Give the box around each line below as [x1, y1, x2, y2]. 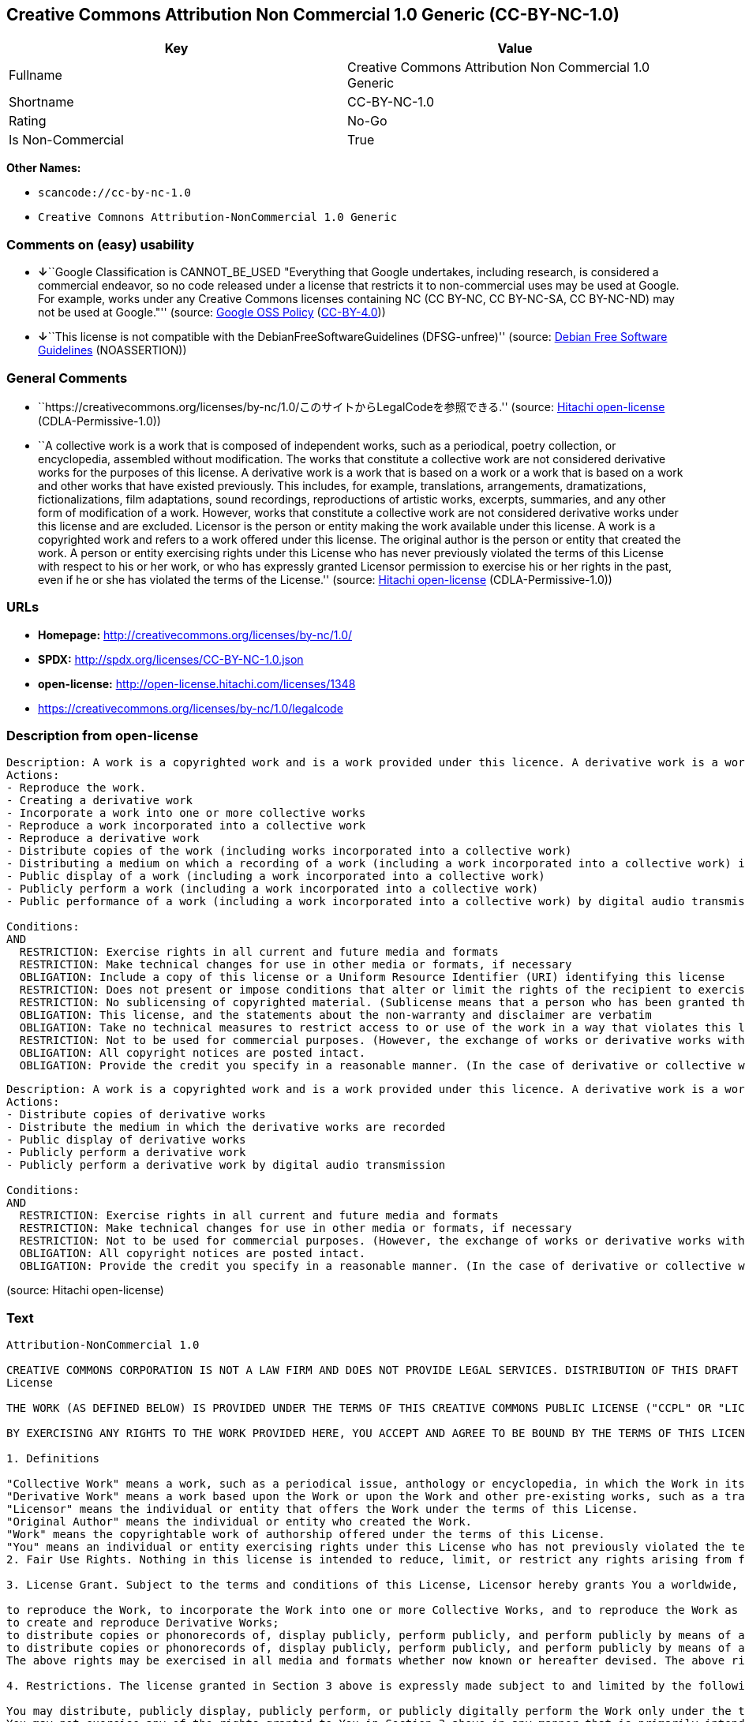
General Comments [6, 369, 128, 386]
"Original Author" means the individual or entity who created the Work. [6, 1515, 473, 1529]
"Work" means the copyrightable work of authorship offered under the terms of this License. [6, 1528, 605, 1541]
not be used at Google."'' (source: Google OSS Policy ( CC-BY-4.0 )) [38, 305, 386, 320]
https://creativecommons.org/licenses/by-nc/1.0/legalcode [38, 701, 343, 715]
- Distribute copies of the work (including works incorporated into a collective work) [6, 844, 572, 858]
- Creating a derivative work [6, 794, 193, 807]
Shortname [9, 94, 74, 110]
